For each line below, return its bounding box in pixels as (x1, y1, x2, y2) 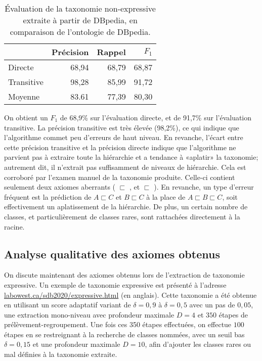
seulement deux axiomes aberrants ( (4, 182, 116, 192)
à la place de (146, 191, 186, 202)
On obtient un (4, 112, 48, 122)
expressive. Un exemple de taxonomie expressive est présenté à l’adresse (4, 279, 227, 290)
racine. (4, 221, 25, 232)
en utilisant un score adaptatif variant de (4, 299, 131, 310)
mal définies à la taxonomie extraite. (4, 349, 117, 359)
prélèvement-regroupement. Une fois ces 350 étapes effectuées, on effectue (4, 319, 232, 330)
